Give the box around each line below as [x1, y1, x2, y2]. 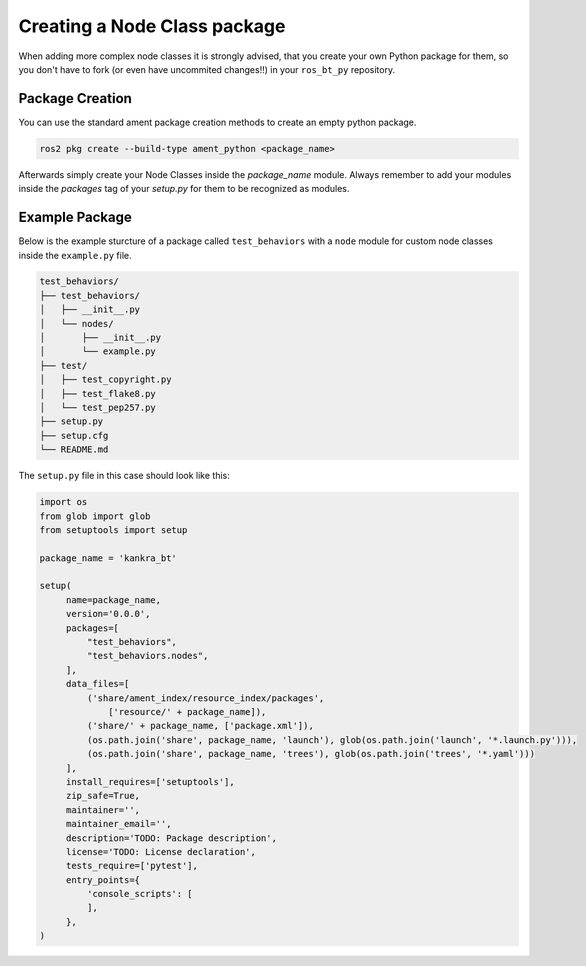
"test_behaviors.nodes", [86, 650, 209, 662]
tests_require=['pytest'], [65, 860, 199, 872]
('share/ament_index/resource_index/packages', [86, 692, 325, 704]
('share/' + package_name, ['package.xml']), [86, 720, 314, 732]
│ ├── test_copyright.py [39, 374, 172, 385]
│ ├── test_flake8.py [39, 388, 157, 399]
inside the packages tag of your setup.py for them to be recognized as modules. [18, 183, 350, 195]
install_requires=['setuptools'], [65, 776, 235, 787]
